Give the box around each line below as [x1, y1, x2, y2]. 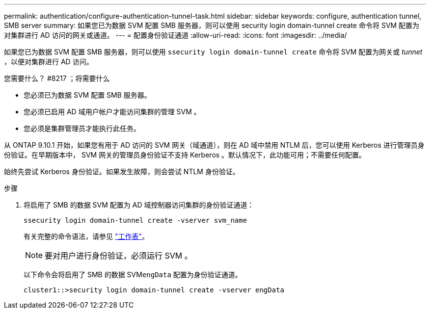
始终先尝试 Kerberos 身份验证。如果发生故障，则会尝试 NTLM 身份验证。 [4, 167, 240, 176]
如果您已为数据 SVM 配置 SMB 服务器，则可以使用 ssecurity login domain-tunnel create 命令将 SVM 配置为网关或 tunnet [4, 48, 423, 56]
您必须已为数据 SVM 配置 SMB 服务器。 [24, 91, 151, 99]
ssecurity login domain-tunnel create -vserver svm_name [24, 216, 247, 224]
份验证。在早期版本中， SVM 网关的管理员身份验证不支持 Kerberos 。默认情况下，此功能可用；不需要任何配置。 [4, 151, 366, 159]
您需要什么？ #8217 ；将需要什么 [4, 74, 110, 82]
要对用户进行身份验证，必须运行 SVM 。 [45, 251, 192, 261]
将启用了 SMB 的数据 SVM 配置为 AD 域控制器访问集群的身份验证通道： [24, 201, 254, 209]
